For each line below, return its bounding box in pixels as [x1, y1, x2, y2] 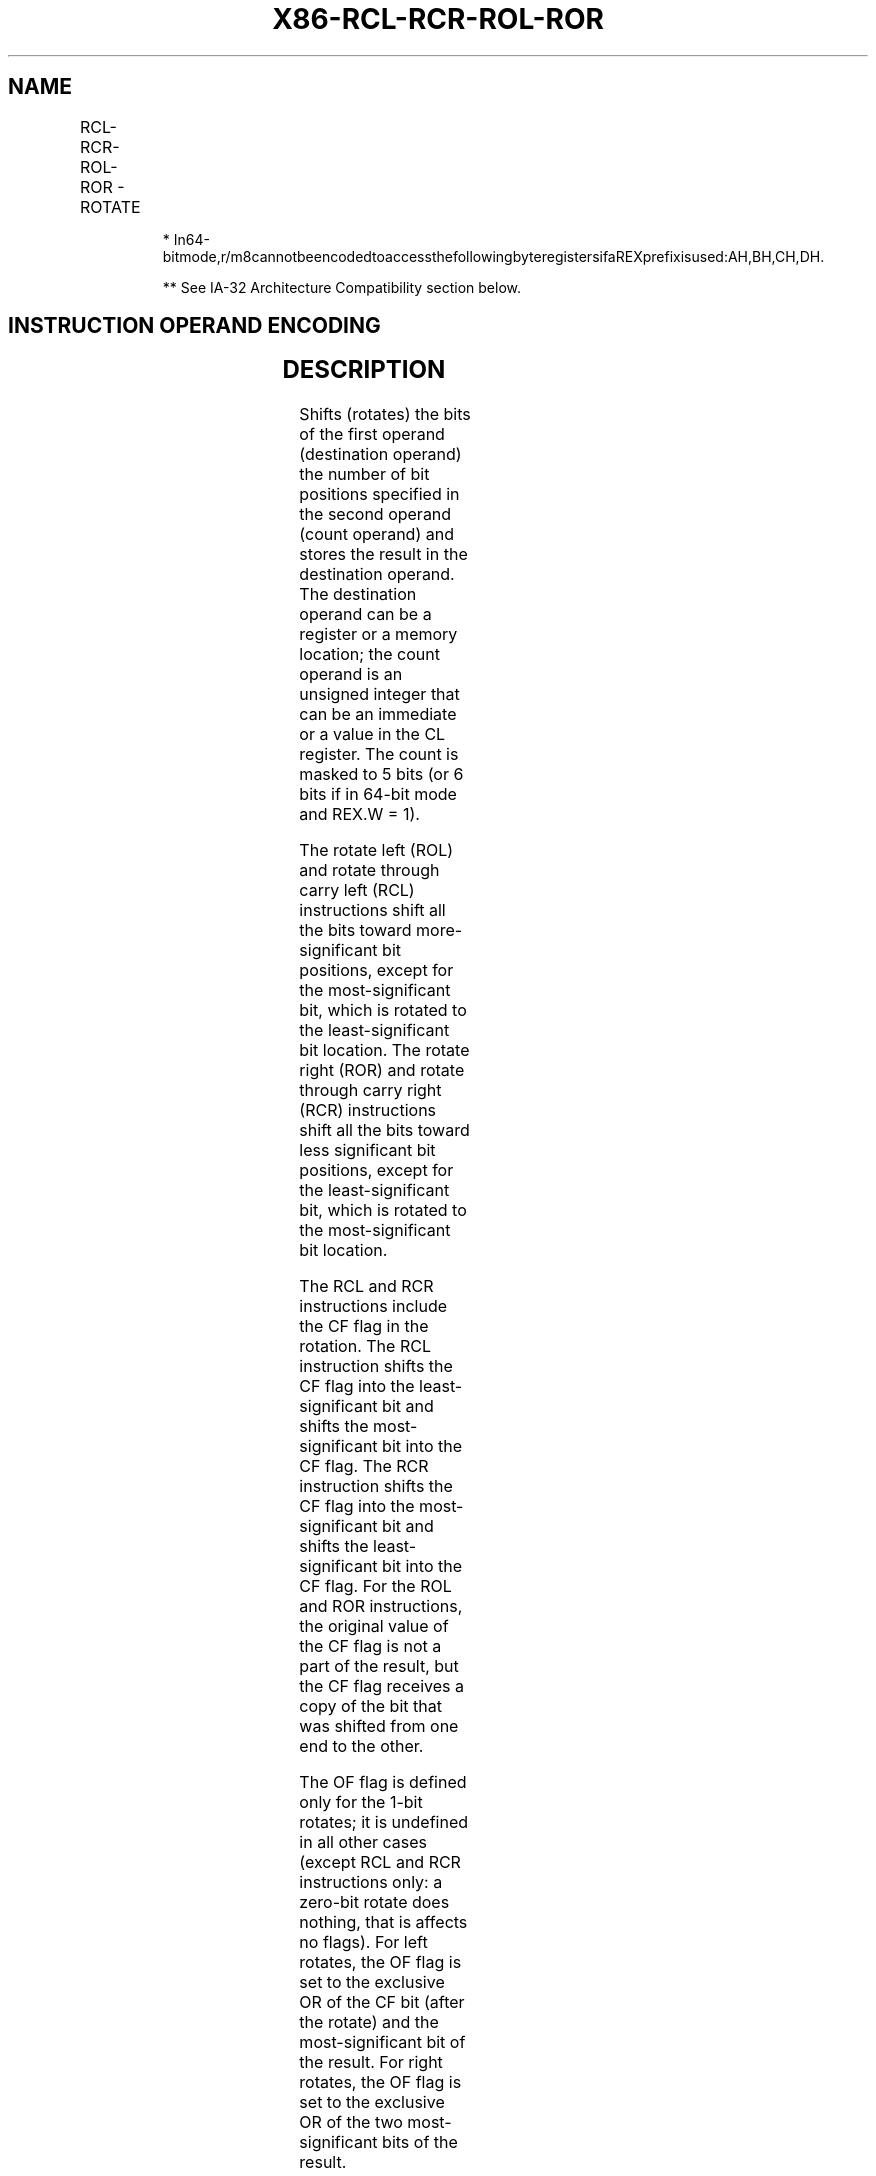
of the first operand [299, 424, 445, 445]
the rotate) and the [299, 2012, 439, 2033]
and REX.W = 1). [299, 804, 420, 825]
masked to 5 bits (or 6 [299, 764, 464, 785]
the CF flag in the [299, 1316, 429, 1337]
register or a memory [299, 624, 458, 645]
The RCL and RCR [299, 1276, 434, 1297]
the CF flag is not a [299, 1636, 442, 1657]
